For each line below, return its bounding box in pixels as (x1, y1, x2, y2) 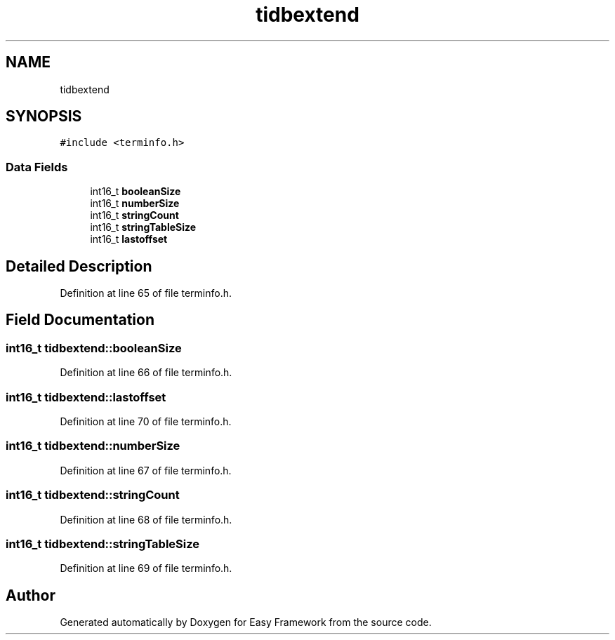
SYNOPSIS (6, 107, 82, 126)
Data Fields (6, 159, 68, 174)
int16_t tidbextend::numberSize (6, 439, 180, 453)
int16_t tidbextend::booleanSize (6, 340, 182, 355)
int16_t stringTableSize (90, 221, 197, 234)
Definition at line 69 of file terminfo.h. (60, 562, 232, 575)
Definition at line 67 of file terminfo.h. (60, 464, 232, 476)
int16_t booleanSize (90, 185, 181, 198)
